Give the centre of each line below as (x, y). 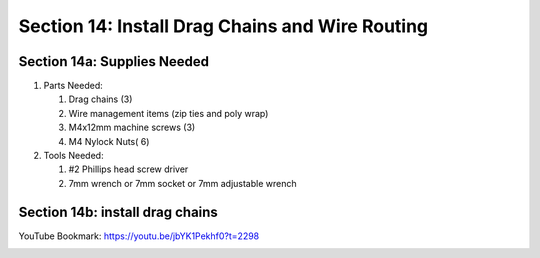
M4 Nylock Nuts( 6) (109, 141)
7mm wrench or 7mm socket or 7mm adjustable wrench (182, 183)
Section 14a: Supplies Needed (114, 61)
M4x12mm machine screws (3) (132, 127)
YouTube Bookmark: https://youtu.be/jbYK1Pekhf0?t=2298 (139, 236)
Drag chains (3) (100, 99)
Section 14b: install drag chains (118, 211)
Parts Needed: (73, 86)
